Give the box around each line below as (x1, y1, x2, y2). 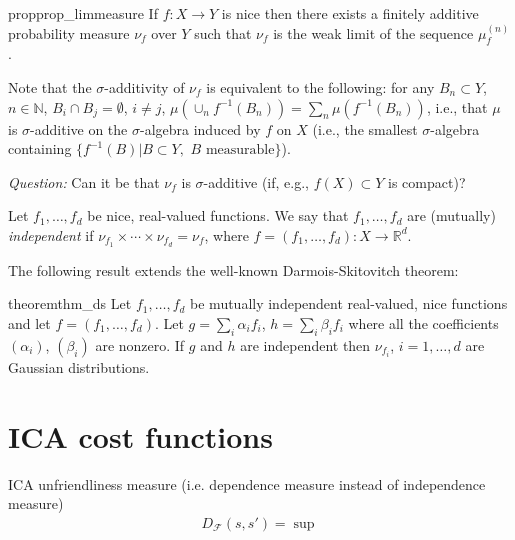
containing (8, 138, 72, 159)
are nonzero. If (95, 334, 185, 355)
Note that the (8, 76, 92, 97)
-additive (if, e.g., (203, 171, 309, 192)
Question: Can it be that (8, 171, 160, 192)
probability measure (8, 22, 130, 43)
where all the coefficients (348, 313, 499, 333)
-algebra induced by (139, 118, 261, 139)
